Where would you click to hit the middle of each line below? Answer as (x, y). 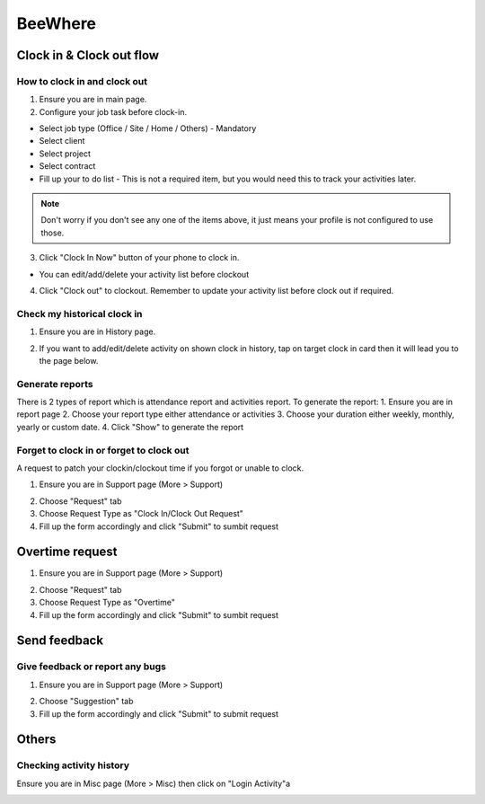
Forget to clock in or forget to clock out (103, 450)
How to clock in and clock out (82, 81)
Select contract (67, 166)
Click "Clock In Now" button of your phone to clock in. (139, 258)
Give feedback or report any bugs (91, 667)
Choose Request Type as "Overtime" (107, 603)
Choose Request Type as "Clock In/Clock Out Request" (141, 514)
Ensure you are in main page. (93, 100)
